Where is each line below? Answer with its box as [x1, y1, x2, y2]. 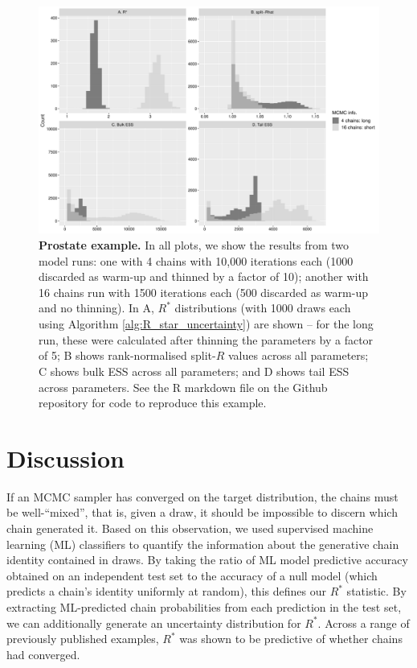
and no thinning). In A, [39, 299, 154, 316]
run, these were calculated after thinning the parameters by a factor [39, 331, 374, 348]
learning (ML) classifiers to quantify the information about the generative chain [6, 535, 399, 552]
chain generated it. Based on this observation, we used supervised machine [6, 520, 374, 537]
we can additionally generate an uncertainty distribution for [6, 614, 301, 631]
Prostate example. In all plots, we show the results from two [39, 236, 350, 253]
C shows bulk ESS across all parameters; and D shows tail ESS [39, 362, 350, 379]
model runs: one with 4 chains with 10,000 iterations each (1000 [39, 252, 354, 269]
